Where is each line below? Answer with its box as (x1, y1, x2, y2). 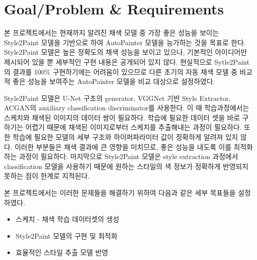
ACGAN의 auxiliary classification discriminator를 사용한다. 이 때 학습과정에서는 (4, 102, 249, 113)
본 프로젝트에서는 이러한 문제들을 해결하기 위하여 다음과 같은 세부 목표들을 (4, 187, 236, 198)
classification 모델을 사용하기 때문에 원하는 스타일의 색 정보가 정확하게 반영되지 (4, 161, 249, 171)
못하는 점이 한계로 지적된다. (4, 171, 90, 181)
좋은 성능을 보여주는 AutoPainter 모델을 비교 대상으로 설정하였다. (12, 76, 215, 87)
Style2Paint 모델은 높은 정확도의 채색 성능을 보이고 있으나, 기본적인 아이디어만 (4, 47, 247, 57)
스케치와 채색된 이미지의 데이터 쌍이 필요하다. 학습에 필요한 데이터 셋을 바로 (4, 112, 240, 122)
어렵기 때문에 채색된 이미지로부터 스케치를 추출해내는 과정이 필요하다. (25, 122, 242, 132)
